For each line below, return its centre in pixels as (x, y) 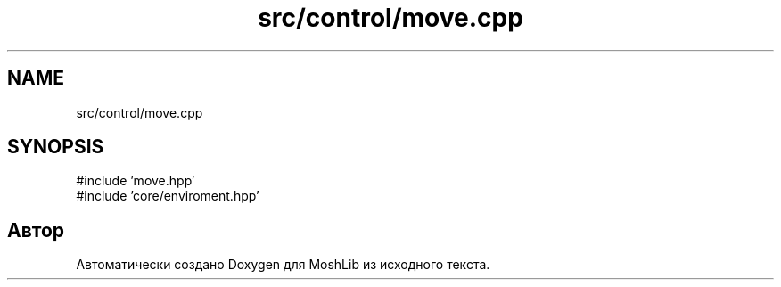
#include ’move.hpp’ (136, 181)
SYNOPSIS (56, 147)
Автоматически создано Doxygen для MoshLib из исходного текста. (283, 265)
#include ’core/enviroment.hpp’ (168, 196)
